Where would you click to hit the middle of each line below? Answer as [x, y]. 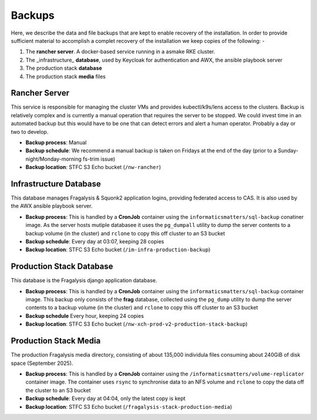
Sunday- [288, 151]
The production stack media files [65, 76]
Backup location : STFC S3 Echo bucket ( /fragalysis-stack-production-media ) [129, 407]
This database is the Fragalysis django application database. [84, 280]
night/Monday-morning [54, 159]
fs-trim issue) [99, 159]
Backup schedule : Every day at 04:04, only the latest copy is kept [106, 398]
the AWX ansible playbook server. [52, 206]
